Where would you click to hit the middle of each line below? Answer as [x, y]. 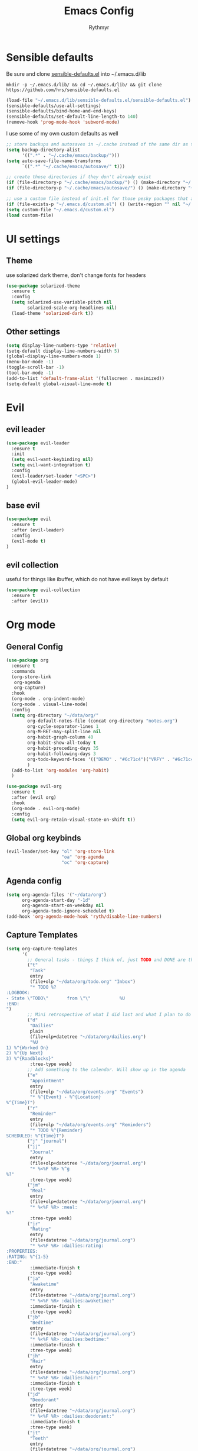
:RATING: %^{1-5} [27, 1257]
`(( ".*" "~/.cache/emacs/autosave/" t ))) [73, 166]
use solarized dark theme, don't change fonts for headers [76, 275]
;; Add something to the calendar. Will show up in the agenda [106, 1070]
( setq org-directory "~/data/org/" [55, 715]
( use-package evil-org [34, 786]
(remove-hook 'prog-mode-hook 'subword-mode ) [63, 122]
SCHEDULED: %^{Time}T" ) [35, 1136]
